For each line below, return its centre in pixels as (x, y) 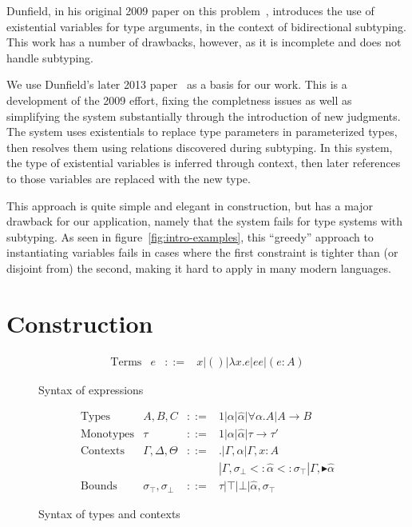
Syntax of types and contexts (109, 514)
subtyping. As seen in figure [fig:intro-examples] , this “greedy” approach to (190, 236)
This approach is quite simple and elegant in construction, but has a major (190, 205)
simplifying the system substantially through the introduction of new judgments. (204, 116)
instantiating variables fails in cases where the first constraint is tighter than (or (202, 252)
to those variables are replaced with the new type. (129, 178)
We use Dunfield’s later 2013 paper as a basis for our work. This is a (177, 84)
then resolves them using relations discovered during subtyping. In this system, (200, 147)
